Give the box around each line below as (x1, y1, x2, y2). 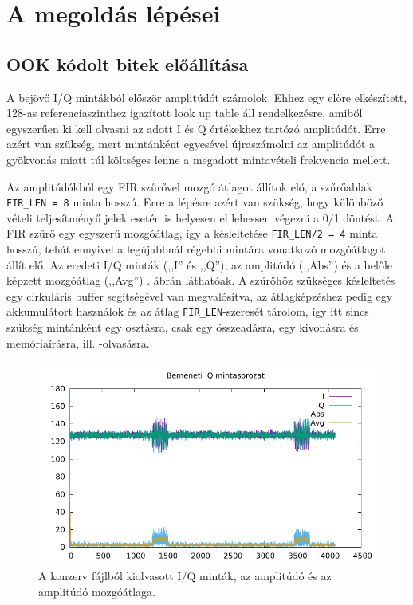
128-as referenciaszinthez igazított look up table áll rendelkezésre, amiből (6, 104, 363, 121)
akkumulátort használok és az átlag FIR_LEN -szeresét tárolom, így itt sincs (6, 303, 369, 320)
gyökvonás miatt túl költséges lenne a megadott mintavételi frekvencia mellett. (6, 151, 391, 167)
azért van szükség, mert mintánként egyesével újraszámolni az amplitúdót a (6, 136, 375, 152)
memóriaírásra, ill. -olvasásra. (6, 334, 150, 351)
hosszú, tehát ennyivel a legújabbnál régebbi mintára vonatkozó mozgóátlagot (6, 241, 386, 257)
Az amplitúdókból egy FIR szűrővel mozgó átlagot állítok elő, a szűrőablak (6, 178, 373, 194)
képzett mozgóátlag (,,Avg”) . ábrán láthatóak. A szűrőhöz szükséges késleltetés (6, 272, 395, 289)
